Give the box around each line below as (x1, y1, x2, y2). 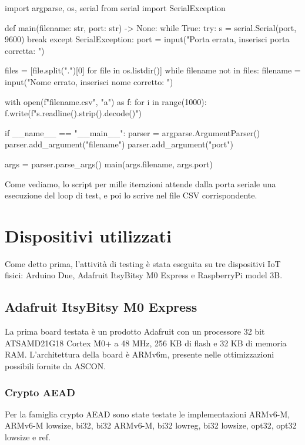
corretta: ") (5, 44, 45, 56)
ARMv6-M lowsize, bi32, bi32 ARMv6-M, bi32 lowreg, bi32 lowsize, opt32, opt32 (5, 419, 297, 431)
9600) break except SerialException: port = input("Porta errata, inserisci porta (5, 33, 290, 45)
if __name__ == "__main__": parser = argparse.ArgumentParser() (5, 126, 260, 139)
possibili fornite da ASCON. (5, 360, 106, 372)
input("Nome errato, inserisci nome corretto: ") (5, 75, 173, 87)
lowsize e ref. (5, 431, 51, 443)
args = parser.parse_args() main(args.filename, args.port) (5, 157, 213, 170)
